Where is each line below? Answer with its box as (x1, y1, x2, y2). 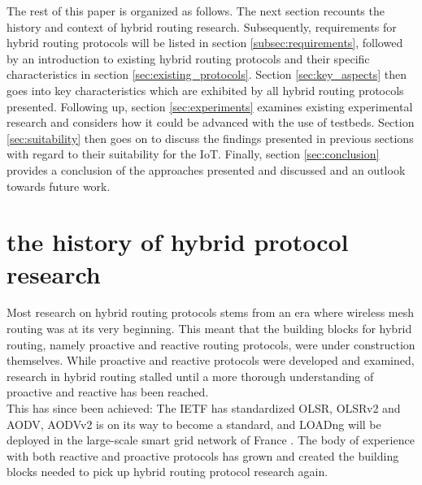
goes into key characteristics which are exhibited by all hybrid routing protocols (7, 81, 404, 98)
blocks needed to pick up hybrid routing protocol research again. (7, 463, 328, 480)
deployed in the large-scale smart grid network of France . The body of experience (7, 431, 415, 448)
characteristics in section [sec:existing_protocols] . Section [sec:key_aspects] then (7, 66, 407, 83)
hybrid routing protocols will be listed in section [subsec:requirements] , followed (7, 34, 403, 51)
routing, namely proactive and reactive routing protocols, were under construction (7, 336, 415, 353)
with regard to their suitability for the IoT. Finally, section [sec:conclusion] (7, 145, 380, 162)
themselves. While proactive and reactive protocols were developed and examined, (7, 352, 415, 369)
